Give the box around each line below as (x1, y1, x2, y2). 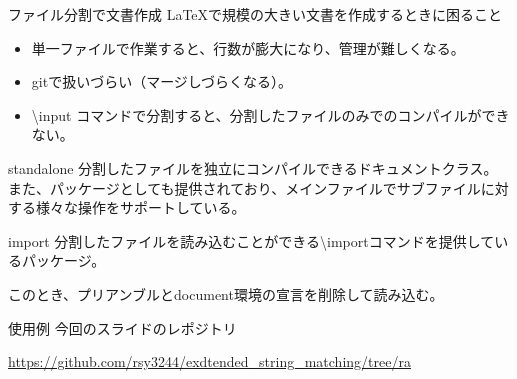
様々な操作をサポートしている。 (35, 197, 246, 218)
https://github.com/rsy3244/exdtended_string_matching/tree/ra (8, 351, 411, 372)
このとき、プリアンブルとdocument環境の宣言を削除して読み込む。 (8, 283, 444, 304)
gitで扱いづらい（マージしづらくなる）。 (31, 71, 293, 92)
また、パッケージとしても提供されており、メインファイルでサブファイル (8, 177, 481, 198)
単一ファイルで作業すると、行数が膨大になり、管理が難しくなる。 (31, 37, 465, 58)
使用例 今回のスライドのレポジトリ (8, 317, 237, 338)
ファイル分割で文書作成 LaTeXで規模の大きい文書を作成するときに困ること (8, 4, 503, 24)
